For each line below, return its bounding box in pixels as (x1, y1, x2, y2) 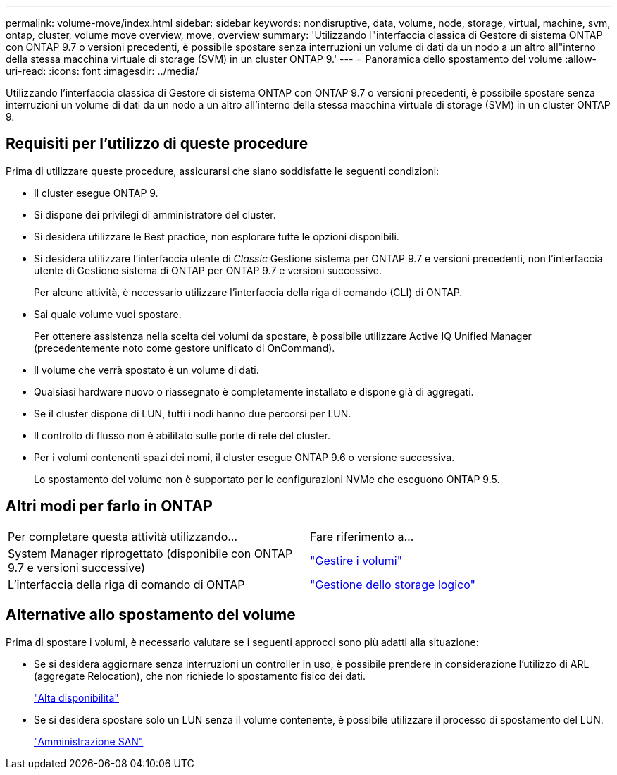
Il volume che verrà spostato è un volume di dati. (34, 363, 259, 376)
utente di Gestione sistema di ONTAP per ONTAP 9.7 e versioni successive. (34, 264, 382, 276)
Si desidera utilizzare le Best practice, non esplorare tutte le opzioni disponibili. (34, 230, 399, 243)
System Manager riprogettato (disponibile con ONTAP (8, 546, 293, 561)
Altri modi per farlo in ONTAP (6, 497, 213, 515)
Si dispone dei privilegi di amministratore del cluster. (34, 208, 276, 221)
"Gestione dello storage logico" (310, 577, 475, 592)
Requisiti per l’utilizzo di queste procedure (6, 135, 308, 153)
